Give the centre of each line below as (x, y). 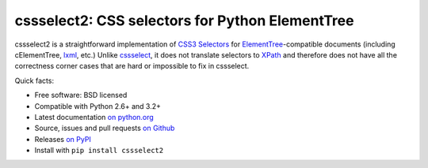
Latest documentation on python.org (94, 117)
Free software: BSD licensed (81, 95)
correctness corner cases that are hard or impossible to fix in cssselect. (132, 66)
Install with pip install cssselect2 (99, 151)
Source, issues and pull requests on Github (105, 128)
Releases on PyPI (63, 139)
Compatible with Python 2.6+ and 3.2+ (98, 106)
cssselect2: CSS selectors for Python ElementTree (184, 21)
